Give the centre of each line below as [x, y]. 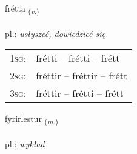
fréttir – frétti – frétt [80, 93]
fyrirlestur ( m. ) [32, 119]
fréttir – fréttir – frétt [82, 76]
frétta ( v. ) [22, 9]
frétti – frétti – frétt [78, 58]
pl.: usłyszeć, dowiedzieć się [55, 33]
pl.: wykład [25, 144]
